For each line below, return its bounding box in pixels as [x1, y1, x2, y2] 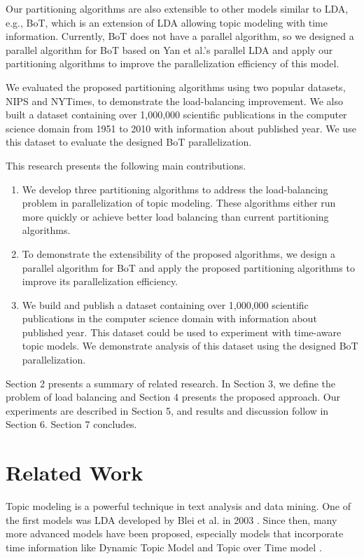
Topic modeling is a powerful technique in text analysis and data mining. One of [6, 499, 351, 513]
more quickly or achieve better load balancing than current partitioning [22, 209, 329, 223]
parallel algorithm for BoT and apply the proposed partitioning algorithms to [22, 260, 355, 275]
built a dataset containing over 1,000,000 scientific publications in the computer [6, 107, 347, 122]
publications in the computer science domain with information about [22, 311, 317, 326]
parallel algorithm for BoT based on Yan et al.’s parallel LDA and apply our [6, 42, 333, 57]
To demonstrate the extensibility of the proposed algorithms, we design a [22, 246, 336, 261]
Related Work [6, 458, 143, 487]
